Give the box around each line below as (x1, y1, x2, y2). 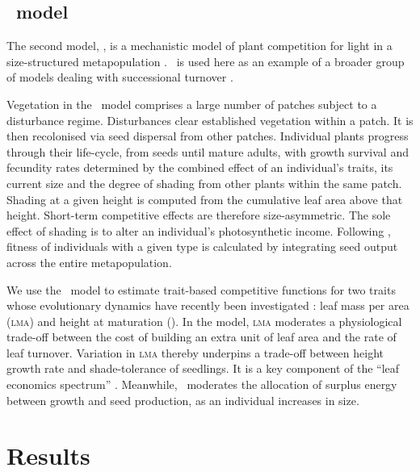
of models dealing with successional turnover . (6, 69, 233, 86)
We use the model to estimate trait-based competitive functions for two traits (6, 281, 396, 298)
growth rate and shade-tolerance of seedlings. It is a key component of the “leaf (6, 360, 400, 377)
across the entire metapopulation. (6, 253, 172, 270)
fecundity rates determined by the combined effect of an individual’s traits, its (6, 159, 393, 176)
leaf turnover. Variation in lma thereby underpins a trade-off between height (6, 344, 384, 361)
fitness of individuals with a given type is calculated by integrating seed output (6, 238, 398, 255)
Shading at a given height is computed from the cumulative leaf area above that (6, 190, 403, 207)
